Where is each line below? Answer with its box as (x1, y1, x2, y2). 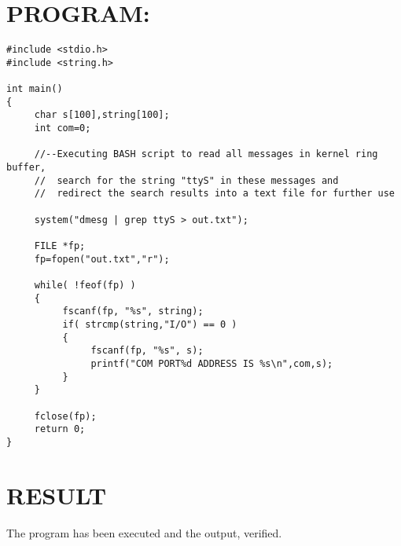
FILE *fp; (34, 240, 86, 251)
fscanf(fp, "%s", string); (62, 306, 204, 317)
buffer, (6, 162, 46, 174)
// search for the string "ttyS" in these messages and (34, 174, 339, 186)
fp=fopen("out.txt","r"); (34, 253, 170, 265)
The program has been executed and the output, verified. (6, 524, 282, 541)
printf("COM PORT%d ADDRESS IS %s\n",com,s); (90, 357, 333, 369)
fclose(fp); (34, 410, 97, 422)
